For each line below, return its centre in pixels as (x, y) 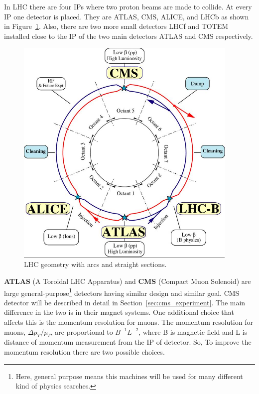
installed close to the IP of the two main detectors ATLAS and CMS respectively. (129, 36)
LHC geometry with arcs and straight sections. (95, 264)
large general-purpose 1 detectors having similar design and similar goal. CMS (122, 292)
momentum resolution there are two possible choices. (84, 351)
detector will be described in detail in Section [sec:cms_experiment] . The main (125, 302)
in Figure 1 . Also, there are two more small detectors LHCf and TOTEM (116, 26)
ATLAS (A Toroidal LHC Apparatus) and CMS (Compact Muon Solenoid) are (128, 281)
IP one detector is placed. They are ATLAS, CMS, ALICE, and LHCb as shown (127, 16)
